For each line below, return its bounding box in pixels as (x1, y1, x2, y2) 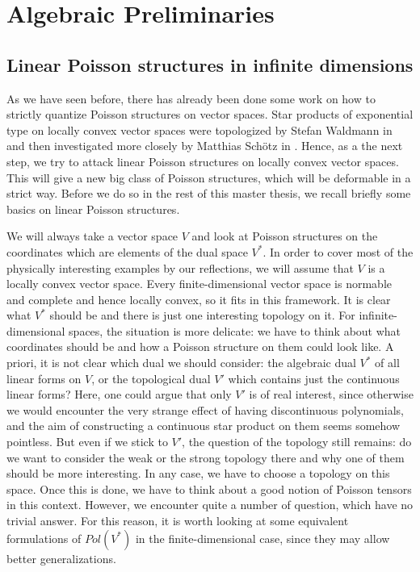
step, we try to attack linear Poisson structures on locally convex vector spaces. (6, 152, 399, 169)
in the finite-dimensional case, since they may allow (135, 529, 390, 546)
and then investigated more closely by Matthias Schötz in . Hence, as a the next (6, 137, 403, 154)
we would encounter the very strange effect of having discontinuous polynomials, (6, 401, 404, 418)
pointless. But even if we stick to (6, 433, 168, 450)
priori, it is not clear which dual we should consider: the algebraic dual (6, 354, 356, 371)
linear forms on (6, 370, 82, 386)
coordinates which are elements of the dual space (6, 243, 248, 260)
